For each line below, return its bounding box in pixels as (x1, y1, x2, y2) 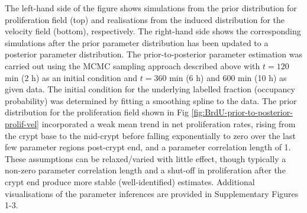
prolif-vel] (5, 117, 40, 130)
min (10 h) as (238, 71, 287, 83)
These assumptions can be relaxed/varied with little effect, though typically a (5, 152, 286, 164)
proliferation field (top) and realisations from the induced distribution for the (5, 13, 285, 25)
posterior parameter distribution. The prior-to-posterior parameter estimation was (5, 48, 302, 60)
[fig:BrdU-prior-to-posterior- (191, 106, 293, 118)
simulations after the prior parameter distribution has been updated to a (5, 36, 269, 49)
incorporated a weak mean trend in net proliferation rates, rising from (41, 117, 296, 130)
